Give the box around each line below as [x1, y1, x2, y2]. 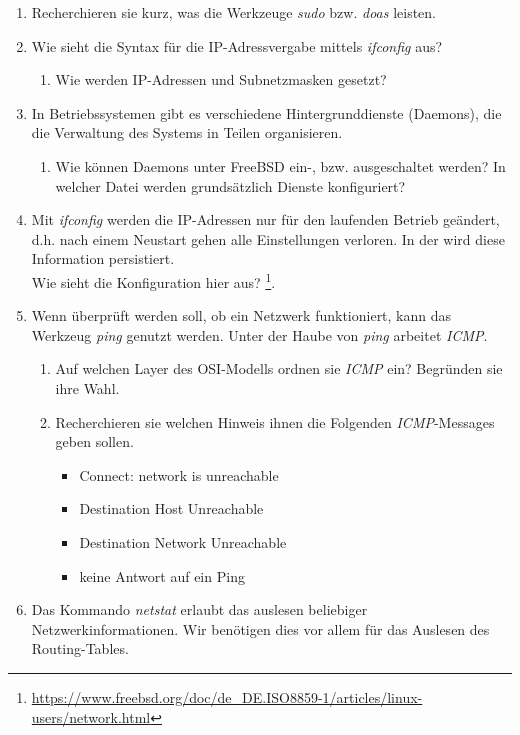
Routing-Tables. [31, 638, 129, 659]
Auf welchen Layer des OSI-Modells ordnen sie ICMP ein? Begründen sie [55, 358, 503, 379]
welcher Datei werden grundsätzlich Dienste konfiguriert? [55, 175, 406, 196]
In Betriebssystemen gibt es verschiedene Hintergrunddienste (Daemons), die [31, 102, 502, 123]
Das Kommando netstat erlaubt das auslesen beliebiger [31, 599, 368, 620]
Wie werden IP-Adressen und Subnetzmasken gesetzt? [55, 69, 387, 90]
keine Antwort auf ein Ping [79, 565, 245, 586]
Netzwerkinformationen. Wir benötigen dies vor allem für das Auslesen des [31, 618, 490, 639]
